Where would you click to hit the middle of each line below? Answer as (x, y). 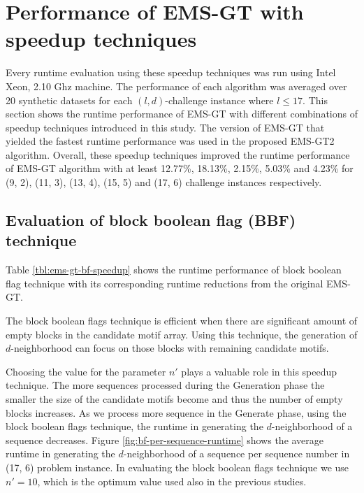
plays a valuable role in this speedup (259, 371)
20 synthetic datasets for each (69, 100)
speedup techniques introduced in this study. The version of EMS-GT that (165, 127)
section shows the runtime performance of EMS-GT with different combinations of (182, 114)
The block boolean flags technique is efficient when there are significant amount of (182, 321)
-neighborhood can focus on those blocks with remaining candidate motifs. (170, 348)
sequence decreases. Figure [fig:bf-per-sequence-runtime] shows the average (165, 440)
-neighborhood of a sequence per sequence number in (236, 453)
